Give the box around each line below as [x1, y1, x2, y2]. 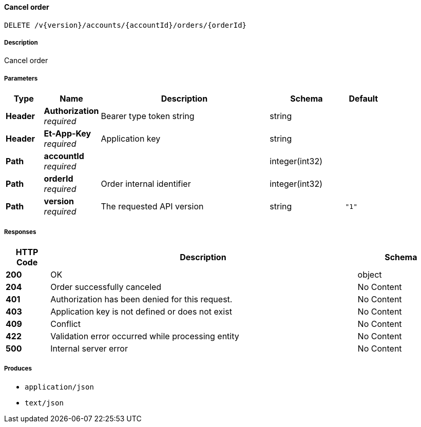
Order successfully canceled [50, 281, 162, 292]
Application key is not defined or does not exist [50, 306, 232, 317]
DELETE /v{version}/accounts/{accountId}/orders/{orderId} [4, 21, 247, 29]
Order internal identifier [101, 179, 191, 189]
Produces [4, 365, 32, 373]
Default [349, 93, 378, 104]
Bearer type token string [101, 111, 195, 122]
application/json [25, 382, 94, 391]
